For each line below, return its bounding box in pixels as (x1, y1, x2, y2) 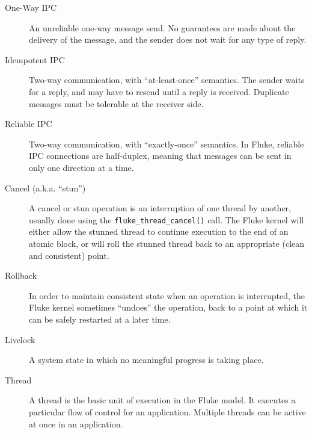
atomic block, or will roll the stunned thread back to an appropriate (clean (29, 237, 305, 249)
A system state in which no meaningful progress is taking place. (29, 353, 264, 366)
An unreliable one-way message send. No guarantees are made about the (29, 21, 296, 34)
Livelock (5, 333, 35, 346)
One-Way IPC (5, 1, 57, 13)
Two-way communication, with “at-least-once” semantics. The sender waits (29, 73, 305, 86)
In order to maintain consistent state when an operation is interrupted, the (29, 289, 305, 302)
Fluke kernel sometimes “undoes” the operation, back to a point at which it (29, 301, 308, 314)
